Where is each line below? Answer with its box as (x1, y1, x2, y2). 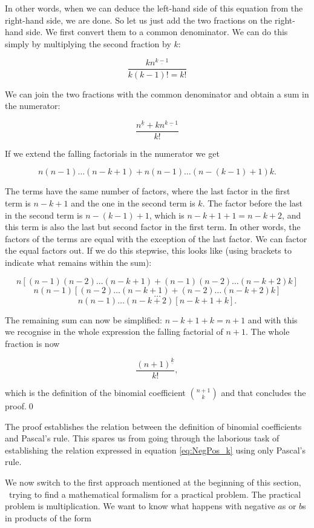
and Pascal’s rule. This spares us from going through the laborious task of (5, 432, 280, 444)
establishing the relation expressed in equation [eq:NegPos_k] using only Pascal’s (5, 443, 306, 456)
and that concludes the (221, 386, 306, 398)
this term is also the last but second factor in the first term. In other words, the (5, 220, 301, 233)
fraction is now (5, 337, 60, 349)
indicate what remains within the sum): (5, 256, 152, 268)
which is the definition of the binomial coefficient (5, 386, 186, 398)
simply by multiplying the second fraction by (5, 37, 171, 50)
